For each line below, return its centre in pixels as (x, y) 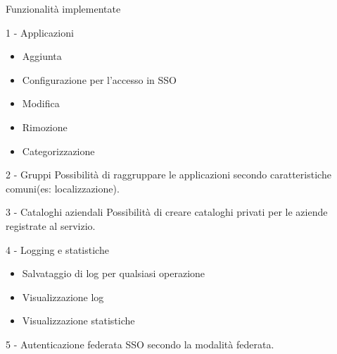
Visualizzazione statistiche (78, 321)
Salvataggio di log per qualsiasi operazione (114, 273)
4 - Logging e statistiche (57, 249)
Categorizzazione (58, 151)
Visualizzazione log (63, 297)
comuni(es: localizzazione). (63, 188)
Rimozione (45, 127)
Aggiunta (42, 56)
